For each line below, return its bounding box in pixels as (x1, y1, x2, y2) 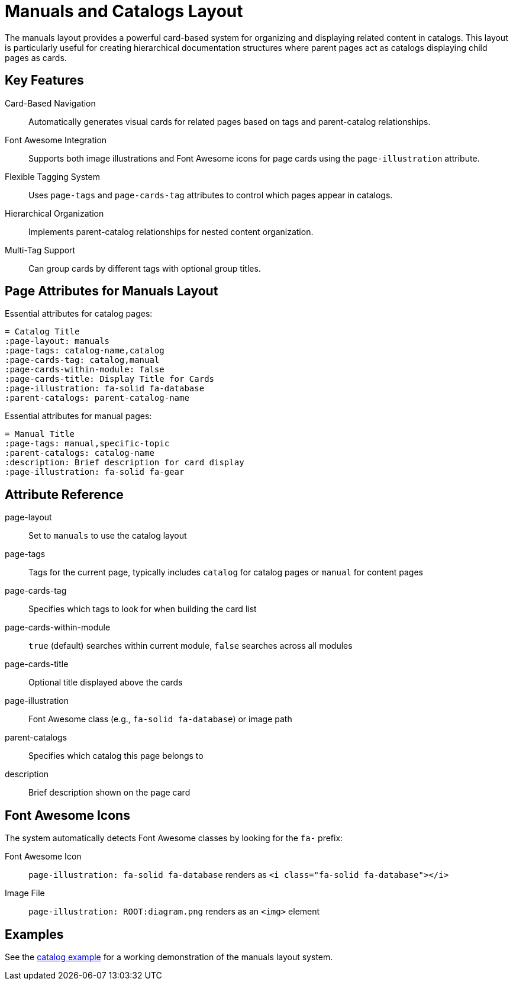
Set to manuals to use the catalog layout (28, 530, 187, 541)
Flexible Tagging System (5, 171, 100, 182)
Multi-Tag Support (5, 244, 76, 255)
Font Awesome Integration (5, 134, 107, 145)
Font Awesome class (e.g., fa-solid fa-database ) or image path (28, 714, 292, 725)
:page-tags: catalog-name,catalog (5, 346, 164, 356)
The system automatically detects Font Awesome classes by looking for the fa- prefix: (5, 833, 343, 844)
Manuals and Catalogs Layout (5, 1, 243, 21)
